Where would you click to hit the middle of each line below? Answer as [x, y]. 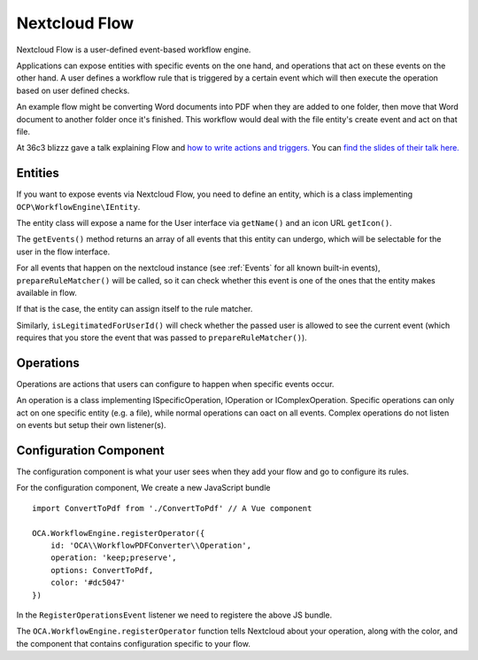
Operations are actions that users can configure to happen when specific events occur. [175, 384]
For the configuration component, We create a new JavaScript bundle [143, 488]
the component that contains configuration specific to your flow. [134, 643]
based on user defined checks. [73, 90]
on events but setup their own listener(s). [92, 425]
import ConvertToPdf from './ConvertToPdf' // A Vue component [172, 508]
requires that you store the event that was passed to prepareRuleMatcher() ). [162, 338]
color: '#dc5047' [88, 583]
